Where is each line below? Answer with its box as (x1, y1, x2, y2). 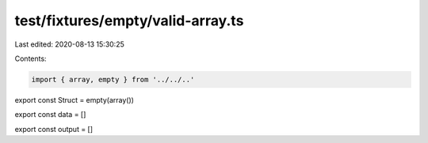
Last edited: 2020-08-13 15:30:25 (14, 40, 124, 49)
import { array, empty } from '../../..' (31, 75, 195, 84)
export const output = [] (14, 124, 94, 134)
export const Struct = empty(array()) (14, 95, 135, 104)
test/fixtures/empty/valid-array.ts (14, 12, 244, 29)
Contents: (14, 54, 47, 63)
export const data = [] (14, 110, 86, 119)
